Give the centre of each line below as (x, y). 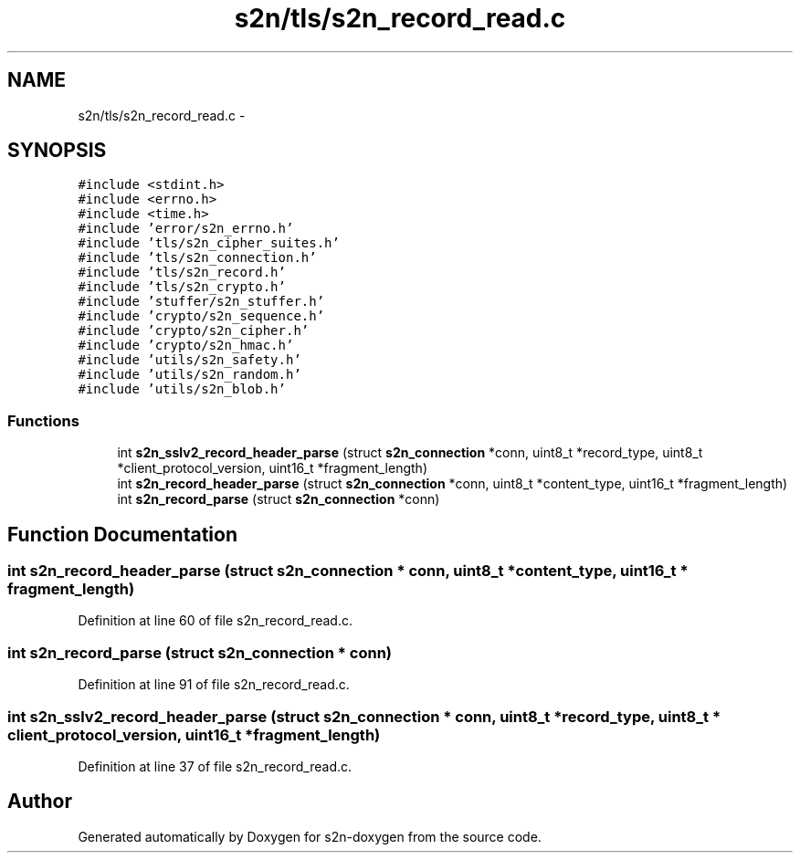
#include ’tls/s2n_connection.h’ (197, 258)
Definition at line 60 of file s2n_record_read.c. (215, 621)
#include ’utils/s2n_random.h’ (189, 375)
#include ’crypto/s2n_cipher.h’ (194, 331)
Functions (43, 420)
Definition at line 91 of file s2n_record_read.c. (214, 685)
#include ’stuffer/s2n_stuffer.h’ (201, 302)
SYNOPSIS (57, 151)
